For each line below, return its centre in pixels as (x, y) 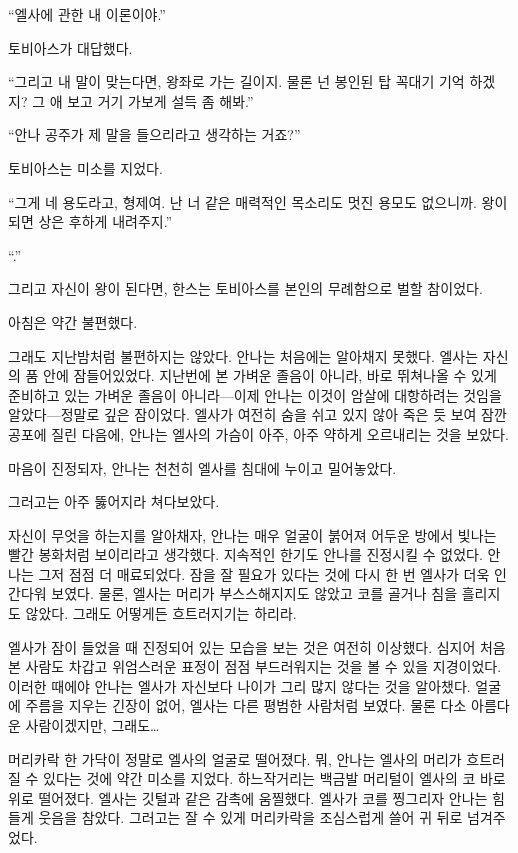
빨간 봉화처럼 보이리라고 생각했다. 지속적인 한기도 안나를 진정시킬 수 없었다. (245, 554)
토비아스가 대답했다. (70, 47)
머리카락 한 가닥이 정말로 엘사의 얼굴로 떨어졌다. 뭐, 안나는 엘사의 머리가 (235, 758)
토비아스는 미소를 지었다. (85, 167)
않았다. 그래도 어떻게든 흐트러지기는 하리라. (161, 613)
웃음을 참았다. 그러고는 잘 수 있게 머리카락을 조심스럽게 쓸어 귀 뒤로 (250, 817)
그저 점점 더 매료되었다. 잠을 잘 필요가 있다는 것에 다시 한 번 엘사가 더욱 (264, 573)
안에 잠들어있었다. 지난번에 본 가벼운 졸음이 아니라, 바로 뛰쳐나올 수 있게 (270, 375)
